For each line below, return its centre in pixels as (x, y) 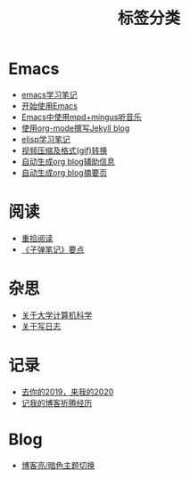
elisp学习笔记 (45, 139)
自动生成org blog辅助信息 (68, 161)
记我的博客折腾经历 (57, 402)
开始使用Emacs (49, 106)
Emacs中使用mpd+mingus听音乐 (81, 117)
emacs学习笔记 (49, 94)
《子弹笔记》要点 (53, 249)
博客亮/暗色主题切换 (58, 465)
